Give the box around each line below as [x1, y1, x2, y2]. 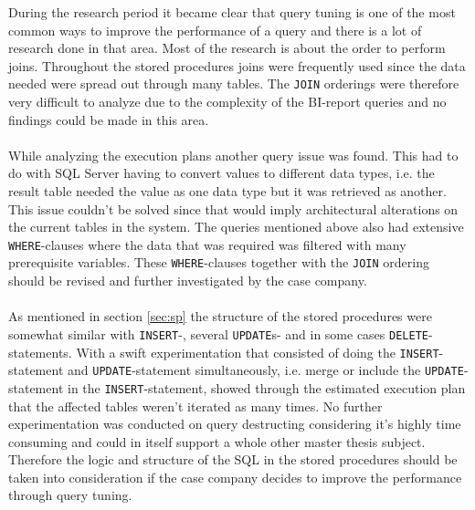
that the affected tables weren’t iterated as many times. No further [8, 396, 383, 415]
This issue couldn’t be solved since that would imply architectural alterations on [8, 199, 459, 218]
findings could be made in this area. [8, 109, 209, 129]
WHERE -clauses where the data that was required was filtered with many [8, 234, 406, 254]
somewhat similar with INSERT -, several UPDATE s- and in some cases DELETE [8, 324, 428, 343]
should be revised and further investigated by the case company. [8, 271, 367, 290]
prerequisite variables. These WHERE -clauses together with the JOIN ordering [8, 253, 429, 272]
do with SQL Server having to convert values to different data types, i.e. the [8, 163, 435, 182]
